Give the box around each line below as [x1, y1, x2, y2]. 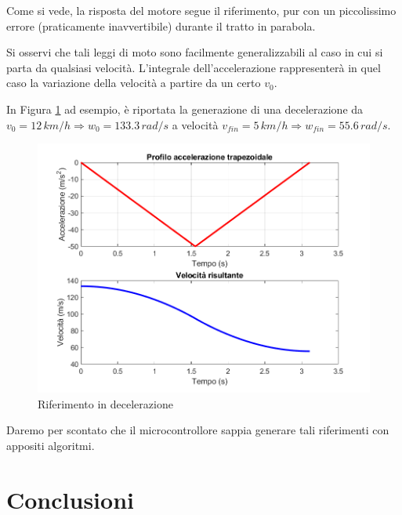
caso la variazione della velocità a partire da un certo [6, 74, 261, 91]
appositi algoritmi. [6, 437, 95, 453]
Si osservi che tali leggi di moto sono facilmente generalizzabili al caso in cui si [6, 44, 383, 60]
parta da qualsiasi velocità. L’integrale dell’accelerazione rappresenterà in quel [6, 59, 381, 75]
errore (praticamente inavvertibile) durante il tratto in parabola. [6, 17, 316, 34]
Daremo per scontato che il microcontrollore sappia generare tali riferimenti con [6, 422, 389, 438]
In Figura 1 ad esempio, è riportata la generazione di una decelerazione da [6, 100, 364, 117]
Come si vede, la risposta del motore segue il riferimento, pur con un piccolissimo [6, 2, 397, 18]
